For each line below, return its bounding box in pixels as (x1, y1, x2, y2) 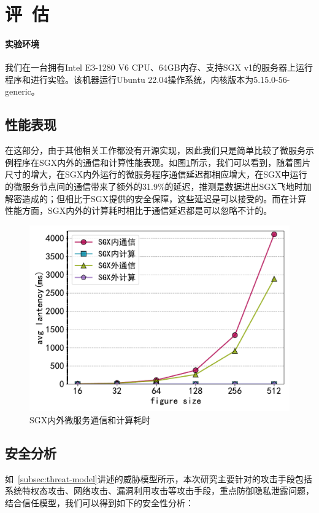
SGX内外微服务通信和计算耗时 (29, 413, 151, 426)
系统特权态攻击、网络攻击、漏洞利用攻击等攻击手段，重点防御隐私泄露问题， (5, 484, 314, 497)
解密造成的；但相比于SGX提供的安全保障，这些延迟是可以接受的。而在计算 (5, 192, 307, 205)
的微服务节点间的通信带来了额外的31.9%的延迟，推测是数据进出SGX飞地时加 (5, 179, 312, 192)
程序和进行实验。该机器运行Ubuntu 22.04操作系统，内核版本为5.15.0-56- (5, 72, 290, 85)
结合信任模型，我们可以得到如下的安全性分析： (5, 496, 194, 509)
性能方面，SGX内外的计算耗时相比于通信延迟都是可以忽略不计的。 (5, 204, 272, 217)
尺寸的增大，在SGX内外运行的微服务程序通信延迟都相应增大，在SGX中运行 (5, 168, 307, 181)
